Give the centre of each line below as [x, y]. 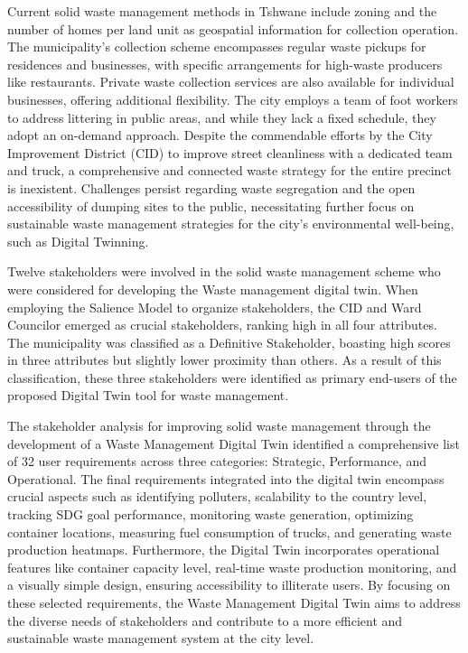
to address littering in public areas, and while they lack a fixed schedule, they [222, 117]
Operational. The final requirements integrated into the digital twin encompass [226, 478]
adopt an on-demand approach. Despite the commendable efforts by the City [220, 135]
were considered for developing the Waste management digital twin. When [213, 289]
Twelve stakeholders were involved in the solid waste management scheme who [224, 271]
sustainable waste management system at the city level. [161, 638]
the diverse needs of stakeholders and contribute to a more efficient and [205, 620]
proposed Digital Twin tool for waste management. [148, 395]
